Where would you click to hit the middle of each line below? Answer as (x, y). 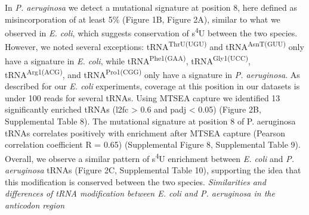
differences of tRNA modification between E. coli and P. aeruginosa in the (140, 193)
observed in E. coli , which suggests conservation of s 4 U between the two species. (151, 32)
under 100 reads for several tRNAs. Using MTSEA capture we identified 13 (143, 97)
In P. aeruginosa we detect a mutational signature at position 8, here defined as (151, 7)
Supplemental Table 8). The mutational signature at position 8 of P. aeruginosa (150, 121)
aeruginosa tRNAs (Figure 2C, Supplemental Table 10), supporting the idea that (153, 170)
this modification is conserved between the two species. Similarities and (135, 181)
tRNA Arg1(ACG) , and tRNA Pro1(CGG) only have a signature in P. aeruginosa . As (152, 73)
